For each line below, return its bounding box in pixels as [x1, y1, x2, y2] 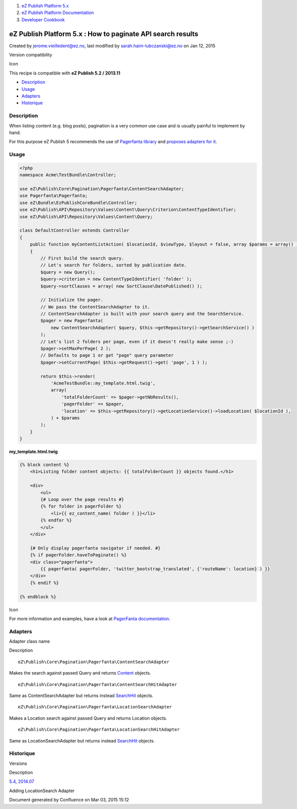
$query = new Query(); [40, 269, 96, 275]
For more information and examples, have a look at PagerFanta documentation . [9, 616, 171, 622]
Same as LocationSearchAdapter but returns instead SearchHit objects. [9, 738, 155, 744]
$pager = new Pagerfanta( [40, 318, 103, 323]
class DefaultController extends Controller [19, 228, 130, 233]
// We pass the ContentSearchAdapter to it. [40, 304, 150, 310]
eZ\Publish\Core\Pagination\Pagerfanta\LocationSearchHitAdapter [18, 727, 180, 733]
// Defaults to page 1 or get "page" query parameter [40, 353, 174, 358]
